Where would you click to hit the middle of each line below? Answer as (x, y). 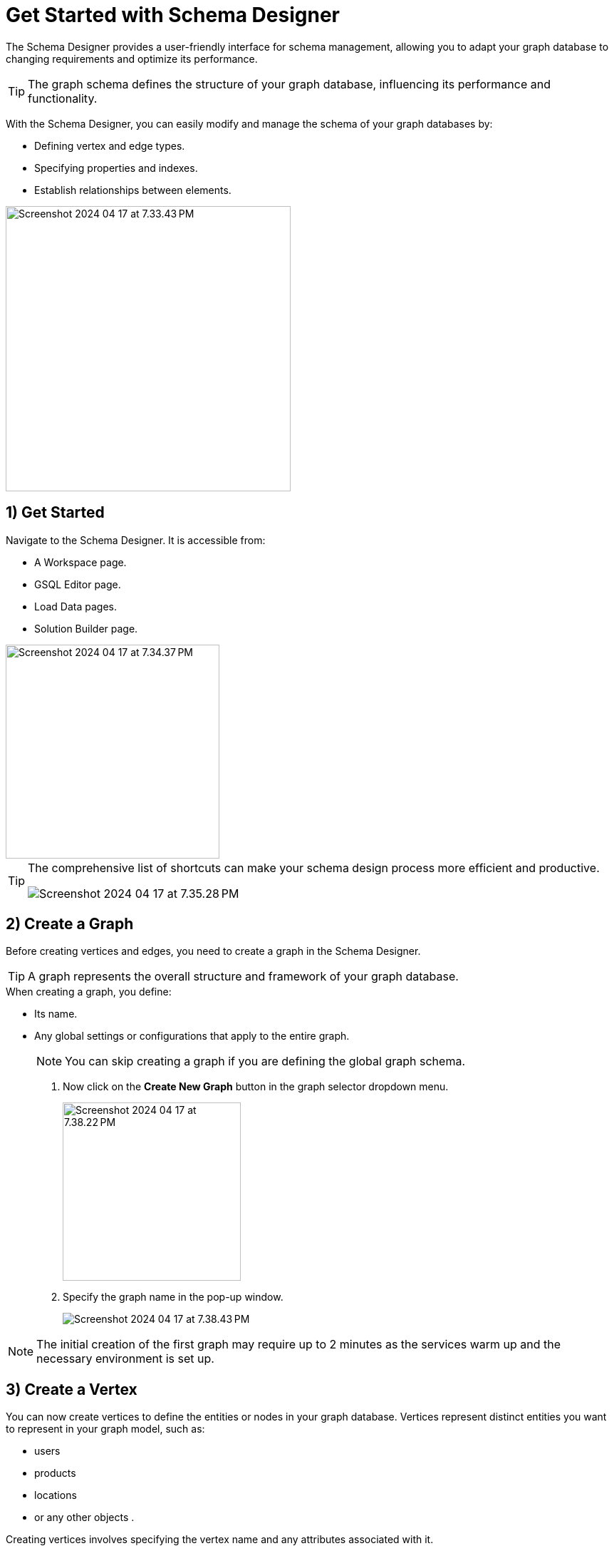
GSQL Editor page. (78, 584)
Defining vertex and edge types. (110, 145)
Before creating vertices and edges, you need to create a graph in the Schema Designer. (213, 951)
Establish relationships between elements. (133, 190)
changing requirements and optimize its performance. (132, 58)
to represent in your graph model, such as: (105, 1429)
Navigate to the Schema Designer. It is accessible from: (136, 540)
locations (56, 1495)
